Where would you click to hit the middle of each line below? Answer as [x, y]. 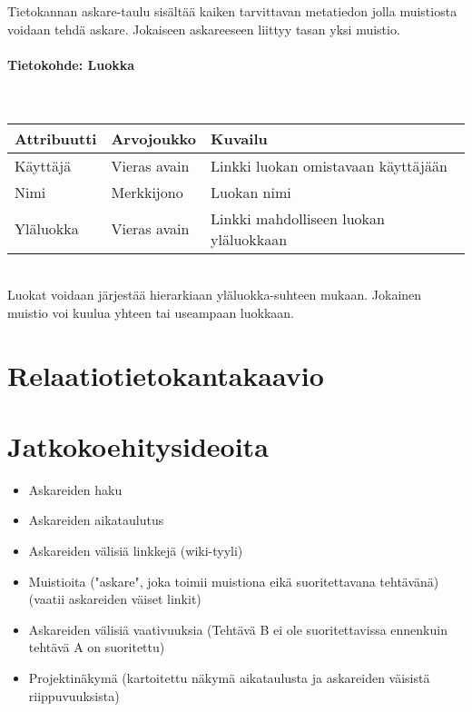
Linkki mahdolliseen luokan [298, 218]
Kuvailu [239, 138]
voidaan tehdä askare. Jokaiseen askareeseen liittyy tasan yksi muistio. [204, 29]
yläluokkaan [249, 239]
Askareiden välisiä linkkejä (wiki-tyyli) [136, 551]
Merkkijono [147, 192]
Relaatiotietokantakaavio [166, 375]
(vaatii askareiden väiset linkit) [115, 599]
